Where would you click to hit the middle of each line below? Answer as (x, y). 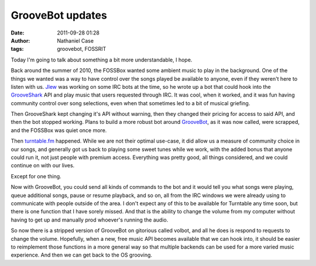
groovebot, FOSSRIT (82, 49)
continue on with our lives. (43, 165)
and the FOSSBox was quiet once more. (59, 130)
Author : (20, 40)
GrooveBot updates (59, 15)
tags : (17, 49)
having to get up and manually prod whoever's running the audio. (90, 220)
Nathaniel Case (75, 40)
